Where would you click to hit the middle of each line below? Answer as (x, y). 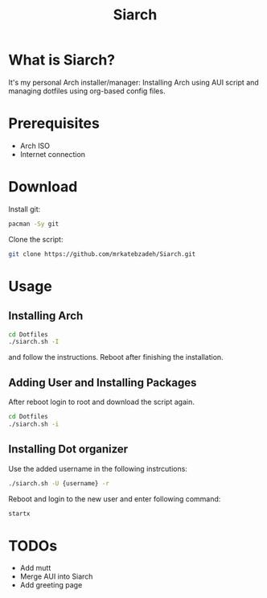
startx (19, 513)
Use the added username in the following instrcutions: (98, 468)
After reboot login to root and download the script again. (101, 402)
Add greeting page (51, 585)
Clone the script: (36, 239)
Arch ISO (35, 146)
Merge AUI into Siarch (56, 576)
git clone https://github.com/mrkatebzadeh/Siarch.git (102, 254)
